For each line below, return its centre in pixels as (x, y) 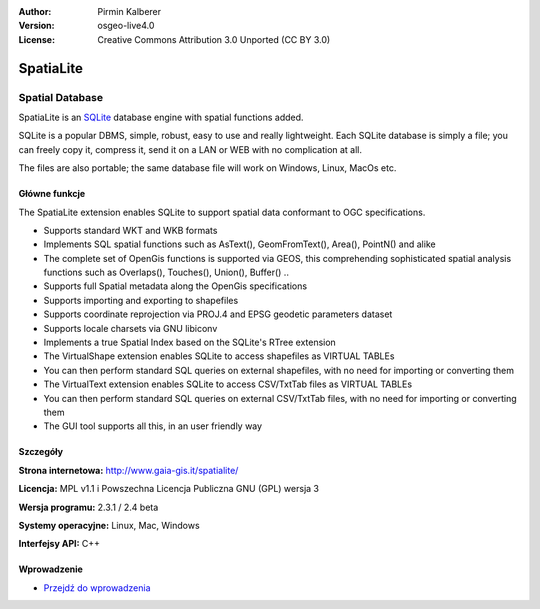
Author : (35, 11)
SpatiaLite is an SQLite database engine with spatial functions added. (161, 117)
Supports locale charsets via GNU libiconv (130, 328)
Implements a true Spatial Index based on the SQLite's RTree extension (190, 342)
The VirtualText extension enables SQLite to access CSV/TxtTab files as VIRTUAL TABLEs (228, 384)
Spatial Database (61, 97)
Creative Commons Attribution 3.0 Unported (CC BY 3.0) (214, 39)
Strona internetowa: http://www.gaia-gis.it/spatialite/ (128, 470)
